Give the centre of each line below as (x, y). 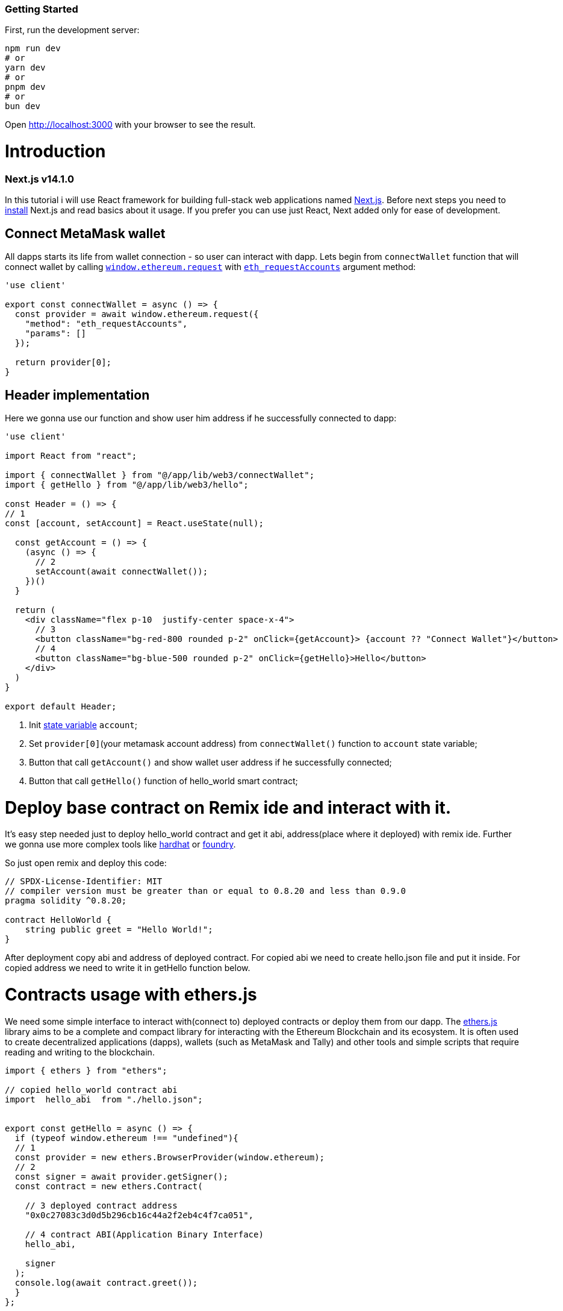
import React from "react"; (71, 455)
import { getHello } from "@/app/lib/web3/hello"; (127, 484)
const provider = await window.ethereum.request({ (137, 314)
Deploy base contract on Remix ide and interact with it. (228, 807)
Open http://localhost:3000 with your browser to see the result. (130, 125)
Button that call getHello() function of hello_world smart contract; (163, 781)
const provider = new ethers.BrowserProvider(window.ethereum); (170, 1157)
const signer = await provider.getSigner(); (121, 1176)
